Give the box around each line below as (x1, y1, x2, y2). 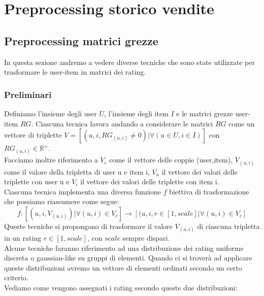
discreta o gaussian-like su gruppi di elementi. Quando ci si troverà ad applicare (4, 252, 252, 263)
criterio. (4, 272, 28, 283)
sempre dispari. (122, 233, 170, 243)
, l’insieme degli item (104, 108, 169, 118)
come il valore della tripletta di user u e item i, (4, 166, 150, 177)
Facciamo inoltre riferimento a (4, 154, 98, 165)
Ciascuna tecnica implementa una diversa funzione (4, 186, 161, 196)
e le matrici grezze (176, 108, 233, 118)
